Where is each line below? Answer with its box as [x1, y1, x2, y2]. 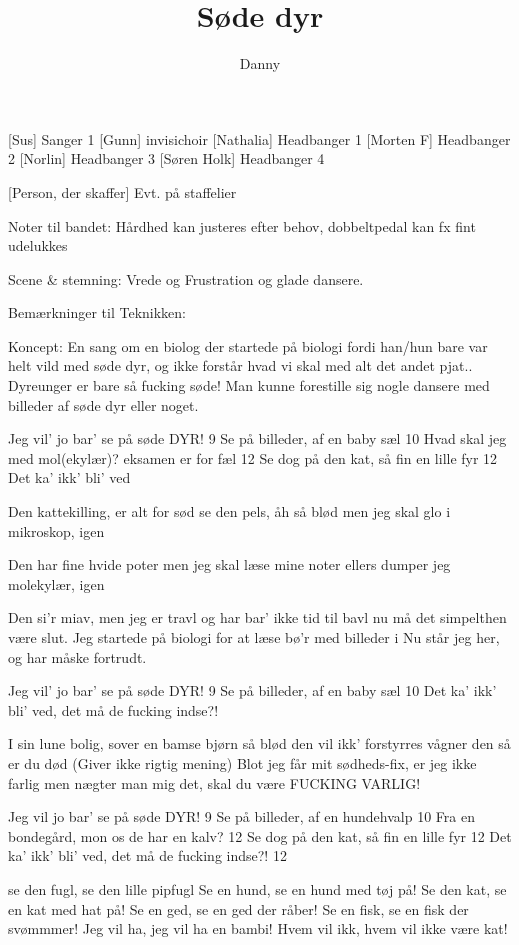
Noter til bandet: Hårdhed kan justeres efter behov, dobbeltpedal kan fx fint [8, 215, 476, 236]
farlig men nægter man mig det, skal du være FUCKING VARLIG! [8, 772, 421, 793]
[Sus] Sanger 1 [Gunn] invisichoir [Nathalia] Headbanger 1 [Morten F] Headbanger [8, 128, 511, 149]
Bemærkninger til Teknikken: [8, 302, 187, 323]
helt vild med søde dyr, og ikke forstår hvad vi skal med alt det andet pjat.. [8, 355, 473, 376]
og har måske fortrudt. [8, 646, 147, 667]
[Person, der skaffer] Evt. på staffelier [8, 181, 237, 202]
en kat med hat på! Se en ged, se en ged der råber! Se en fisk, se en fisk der [8, 898, 469, 919]
